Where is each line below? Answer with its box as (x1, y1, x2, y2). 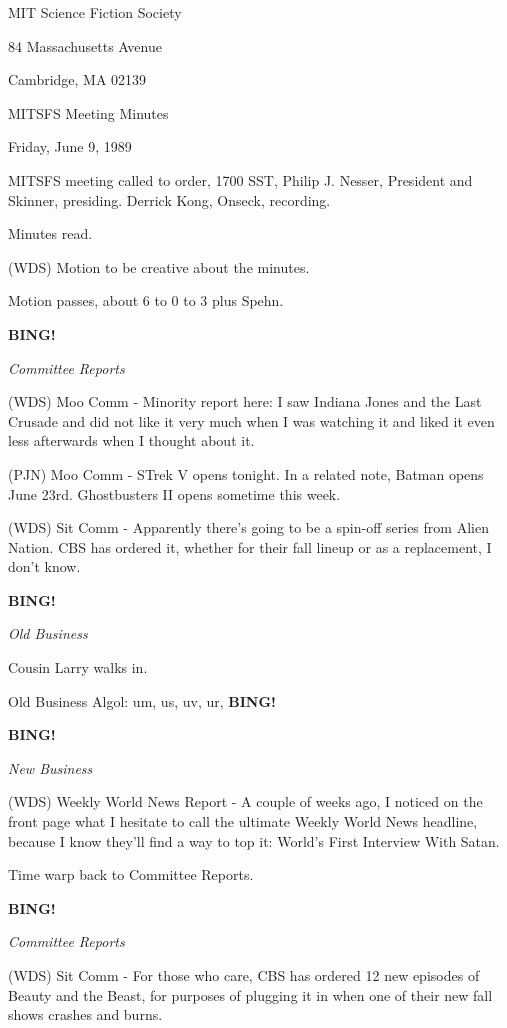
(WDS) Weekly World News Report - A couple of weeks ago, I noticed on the (8, 791, 483, 812)
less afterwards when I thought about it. (8, 430, 255, 451)
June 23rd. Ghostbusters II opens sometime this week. (8, 483, 341, 504)
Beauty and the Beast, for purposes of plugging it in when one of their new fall (8, 984, 493, 1005)
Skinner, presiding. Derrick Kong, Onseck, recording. (8, 189, 331, 210)
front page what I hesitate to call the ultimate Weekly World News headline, (8, 811, 478, 832)
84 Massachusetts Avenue (8, 35, 162, 56)
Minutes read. (8, 223, 93, 244)
